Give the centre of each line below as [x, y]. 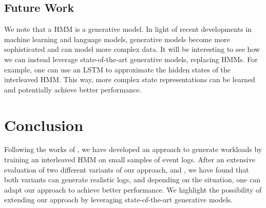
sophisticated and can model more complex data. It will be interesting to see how [132, 49]
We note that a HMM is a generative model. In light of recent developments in [128, 29]
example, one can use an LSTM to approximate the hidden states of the [118, 69]
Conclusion [44, 125]
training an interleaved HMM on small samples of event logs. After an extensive [130, 159]
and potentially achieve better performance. [73, 89]
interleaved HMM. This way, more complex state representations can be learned [130, 79]
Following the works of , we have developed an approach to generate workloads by [133, 149]
